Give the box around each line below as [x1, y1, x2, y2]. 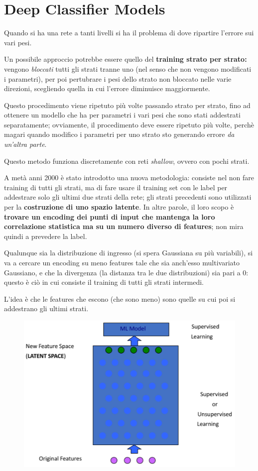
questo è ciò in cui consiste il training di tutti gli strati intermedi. [4, 277, 204, 287]
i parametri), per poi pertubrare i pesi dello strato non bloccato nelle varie [4, 73, 232, 84]
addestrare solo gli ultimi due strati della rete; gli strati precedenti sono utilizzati [4, 192, 252, 202]
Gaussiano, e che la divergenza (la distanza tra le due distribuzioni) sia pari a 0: [4, 267, 249, 277]
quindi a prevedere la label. [4, 231, 87, 241]
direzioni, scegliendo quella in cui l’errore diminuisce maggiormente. [4, 83, 210, 94]
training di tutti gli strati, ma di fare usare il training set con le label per [4, 182, 228, 192]
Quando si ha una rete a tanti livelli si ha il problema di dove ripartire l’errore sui [4, 27, 254, 38]
